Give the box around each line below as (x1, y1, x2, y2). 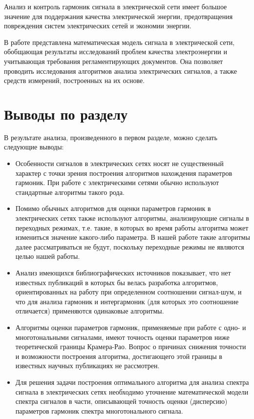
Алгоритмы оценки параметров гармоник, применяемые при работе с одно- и (15, 322, 246, 332)
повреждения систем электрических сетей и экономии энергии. (4, 21, 191, 31)
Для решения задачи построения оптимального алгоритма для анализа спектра (15, 377, 249, 387)
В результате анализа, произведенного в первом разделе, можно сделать (4, 132, 217, 142)
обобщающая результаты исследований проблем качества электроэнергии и (4, 46, 227, 57)
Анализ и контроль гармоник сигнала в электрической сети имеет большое (4, 1, 227, 11)
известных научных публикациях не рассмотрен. (15, 360, 160, 371)
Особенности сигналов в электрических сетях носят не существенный (15, 158, 224, 168)
